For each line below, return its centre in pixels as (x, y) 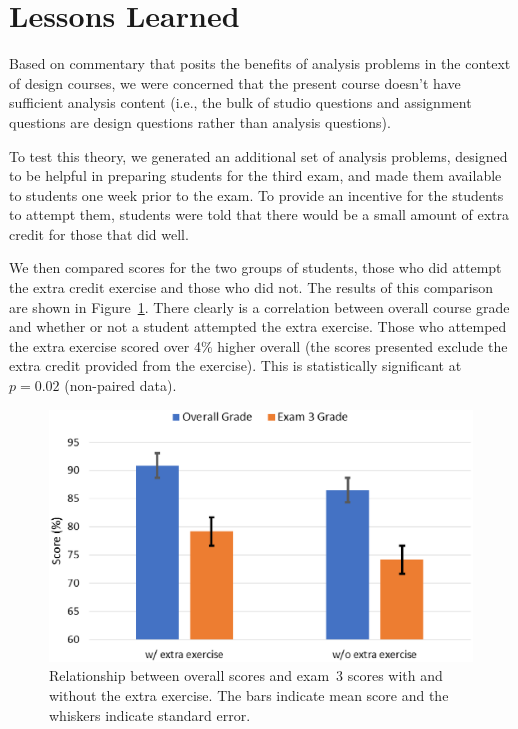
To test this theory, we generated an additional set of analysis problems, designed (258, 155)
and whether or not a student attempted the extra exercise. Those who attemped (258, 326)
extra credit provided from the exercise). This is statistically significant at (235, 365)
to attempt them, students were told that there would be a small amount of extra (259, 214)
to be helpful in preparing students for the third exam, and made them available (255, 175)
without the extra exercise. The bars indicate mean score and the (249, 694)
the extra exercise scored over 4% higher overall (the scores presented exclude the (258, 345)
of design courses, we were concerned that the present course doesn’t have (235, 82)
